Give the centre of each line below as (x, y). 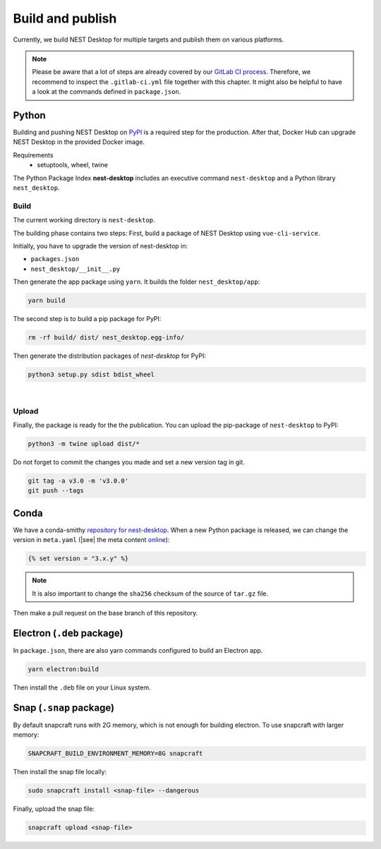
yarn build (47, 301)
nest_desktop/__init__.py (75, 269)
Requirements (33, 155)
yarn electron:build (63, 669)
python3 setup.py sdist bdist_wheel (91, 374)
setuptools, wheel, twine (73, 165)
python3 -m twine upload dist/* (84, 444)
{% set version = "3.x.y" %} (78, 559)
